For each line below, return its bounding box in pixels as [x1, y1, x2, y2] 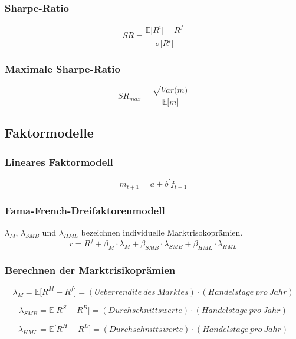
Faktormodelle [5, 123, 94, 142]
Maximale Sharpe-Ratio [5, 61, 120, 76]
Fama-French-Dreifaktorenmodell [5, 203, 165, 217]
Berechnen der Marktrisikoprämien [5, 262, 176, 277]
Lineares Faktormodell [5, 154, 113, 169]
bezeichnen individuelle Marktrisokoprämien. [81, 226, 243, 239]
